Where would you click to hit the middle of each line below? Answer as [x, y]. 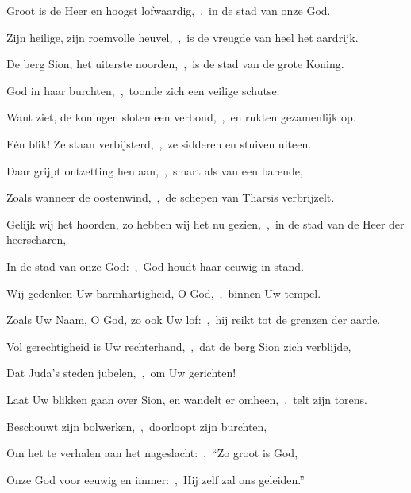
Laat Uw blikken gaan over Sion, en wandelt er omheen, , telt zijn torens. [187, 399]
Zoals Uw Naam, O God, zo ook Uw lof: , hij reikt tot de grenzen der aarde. [194, 320]
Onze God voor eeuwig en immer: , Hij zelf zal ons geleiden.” [156, 479]
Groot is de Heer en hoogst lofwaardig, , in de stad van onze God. [169, 10]
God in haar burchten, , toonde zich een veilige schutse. [143, 90]
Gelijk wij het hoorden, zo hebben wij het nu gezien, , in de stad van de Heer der [205, 223]
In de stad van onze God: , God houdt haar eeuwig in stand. [155, 266]
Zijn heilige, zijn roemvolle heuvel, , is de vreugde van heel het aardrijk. [182, 37]
